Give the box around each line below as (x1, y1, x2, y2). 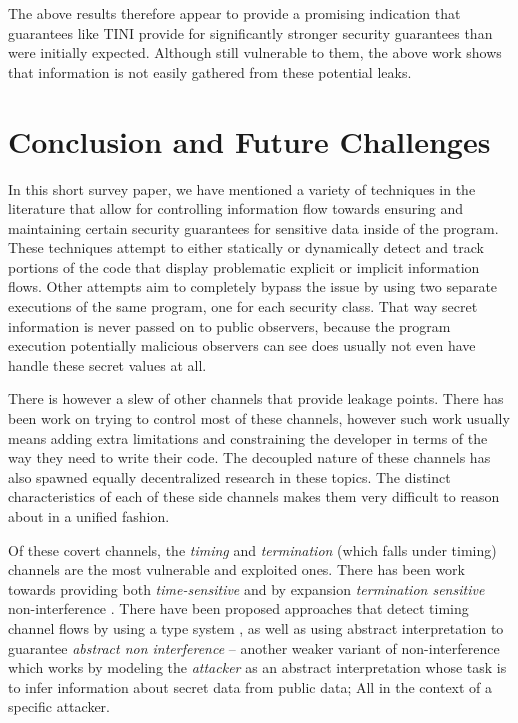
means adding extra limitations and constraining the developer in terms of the (8, 427, 488, 448)
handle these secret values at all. (8, 354, 207, 375)
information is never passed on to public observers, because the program (8, 315, 451, 336)
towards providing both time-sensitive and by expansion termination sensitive (8, 578, 485, 599)
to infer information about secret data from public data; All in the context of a (8, 676, 493, 697)
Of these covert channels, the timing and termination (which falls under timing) (8, 539, 497, 560)
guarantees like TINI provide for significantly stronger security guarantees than (8, 22, 493, 43)
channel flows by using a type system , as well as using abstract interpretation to (8, 617, 504, 638)
